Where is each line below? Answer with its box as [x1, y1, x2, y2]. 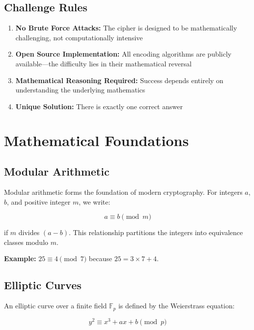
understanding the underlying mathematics [15, 85, 145, 95]
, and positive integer [7, 196, 71, 207]
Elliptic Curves [4, 277, 82, 293]
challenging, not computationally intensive [15, 32, 143, 42]
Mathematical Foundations [4, 130, 189, 150]
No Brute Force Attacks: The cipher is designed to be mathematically [15, 23, 237, 33]
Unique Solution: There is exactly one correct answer [15, 101, 183, 111]
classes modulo [4, 237, 49, 247]
